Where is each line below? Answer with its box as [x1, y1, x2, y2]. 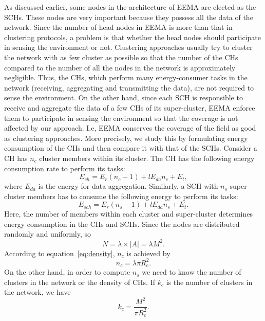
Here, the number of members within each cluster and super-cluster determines [4, 208, 253, 219]
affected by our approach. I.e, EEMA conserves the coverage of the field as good [4, 122, 256, 133]
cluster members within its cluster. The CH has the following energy [39, 152, 255, 163]
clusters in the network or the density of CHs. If [4, 276, 156, 287]
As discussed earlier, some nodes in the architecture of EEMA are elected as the [4, 2, 256, 12]
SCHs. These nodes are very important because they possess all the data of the [4, 11, 253, 22]
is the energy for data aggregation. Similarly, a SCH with [38, 181, 218, 191]
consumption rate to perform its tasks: [4, 163, 125, 173]
